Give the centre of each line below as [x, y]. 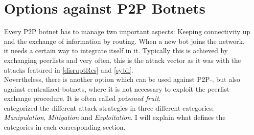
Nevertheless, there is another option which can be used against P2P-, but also [122, 79]
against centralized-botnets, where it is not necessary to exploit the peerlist [117, 88]
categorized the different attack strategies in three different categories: [109, 107]
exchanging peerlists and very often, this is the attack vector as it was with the [123, 60]
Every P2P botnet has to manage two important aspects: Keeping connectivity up [127, 31]
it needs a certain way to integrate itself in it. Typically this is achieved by [116, 50]
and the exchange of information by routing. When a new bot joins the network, [124, 41]
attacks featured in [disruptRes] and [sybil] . [69, 69]
